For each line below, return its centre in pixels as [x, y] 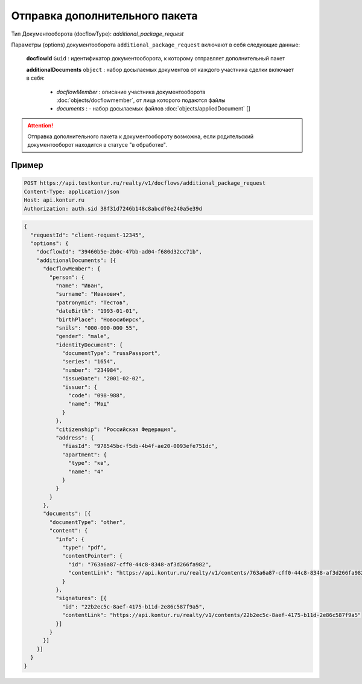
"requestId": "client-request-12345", [87, 235]
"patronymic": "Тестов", [92, 302]
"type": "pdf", [84, 548]
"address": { [75, 437]
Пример [27, 165]
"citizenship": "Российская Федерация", [116, 429]
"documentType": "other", [87, 522]
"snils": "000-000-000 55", [97, 328]
